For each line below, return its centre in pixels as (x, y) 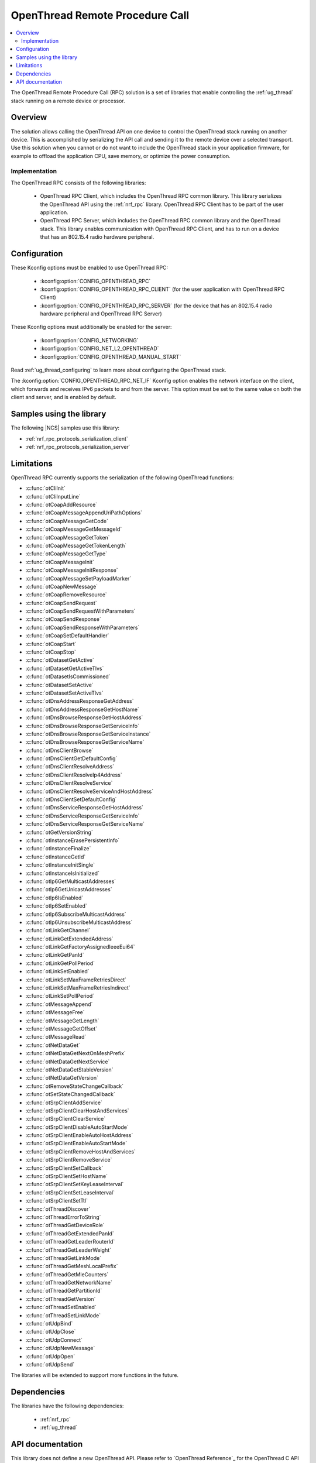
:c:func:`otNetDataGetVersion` (62, 1078)
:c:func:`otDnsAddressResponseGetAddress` (80, 701)
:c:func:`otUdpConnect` (54, 1340)
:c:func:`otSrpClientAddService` (64, 1103)
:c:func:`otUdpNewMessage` (60, 1348)
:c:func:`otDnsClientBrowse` (59, 750)
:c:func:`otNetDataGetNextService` (68, 1062)
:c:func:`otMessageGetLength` (62, 1021)
